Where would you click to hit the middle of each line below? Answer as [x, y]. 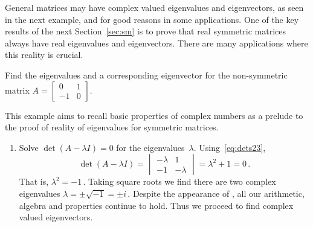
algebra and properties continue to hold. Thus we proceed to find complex [156, 205]
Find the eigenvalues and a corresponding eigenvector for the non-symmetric [146, 75]
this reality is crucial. [44, 55]
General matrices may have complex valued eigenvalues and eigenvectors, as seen [154, 7]
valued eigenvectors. [56, 217]
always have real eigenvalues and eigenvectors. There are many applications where [156, 43]
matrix [17, 90]
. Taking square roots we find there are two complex [179, 181]
